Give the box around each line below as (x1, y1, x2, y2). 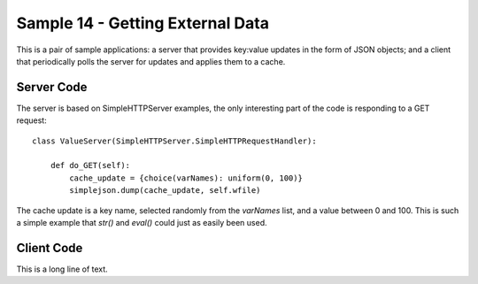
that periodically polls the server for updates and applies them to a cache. (16, 56, 286, 66)
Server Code (16, 80, 88, 95)
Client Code (16, 240, 83, 256)
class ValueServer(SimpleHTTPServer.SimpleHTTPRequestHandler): (32, 135, 318, 146)
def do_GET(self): (50, 160, 131, 171)
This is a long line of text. (16, 264, 108, 274)
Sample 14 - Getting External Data (16, 13, 270, 33)
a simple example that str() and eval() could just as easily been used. (16, 217, 267, 227)
